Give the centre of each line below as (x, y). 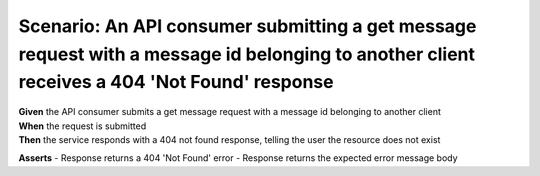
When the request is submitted (82, 126)
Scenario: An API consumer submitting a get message (247, 26)
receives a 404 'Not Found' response (176, 82)
